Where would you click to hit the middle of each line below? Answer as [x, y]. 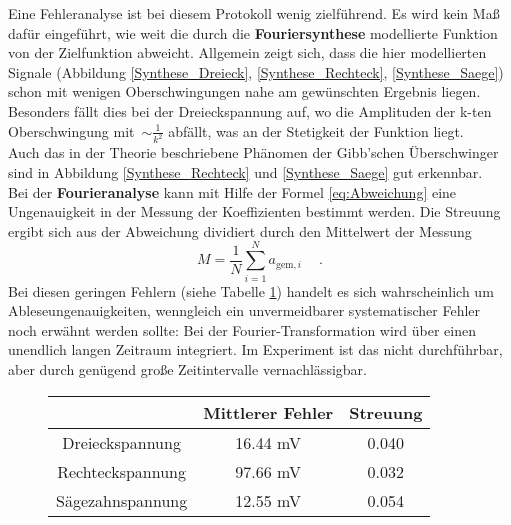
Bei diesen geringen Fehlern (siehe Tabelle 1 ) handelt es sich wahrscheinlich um [251, 290]
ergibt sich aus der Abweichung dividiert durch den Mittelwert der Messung [240, 230]
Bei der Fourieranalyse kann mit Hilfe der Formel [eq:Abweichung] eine [232, 191]
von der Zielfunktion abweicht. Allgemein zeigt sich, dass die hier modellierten [247, 52]
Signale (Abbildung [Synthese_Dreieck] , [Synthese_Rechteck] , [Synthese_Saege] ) [256, 71]
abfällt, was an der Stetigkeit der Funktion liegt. [316, 130]
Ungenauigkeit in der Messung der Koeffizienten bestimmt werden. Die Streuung [254, 211]
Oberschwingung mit [71, 130]
